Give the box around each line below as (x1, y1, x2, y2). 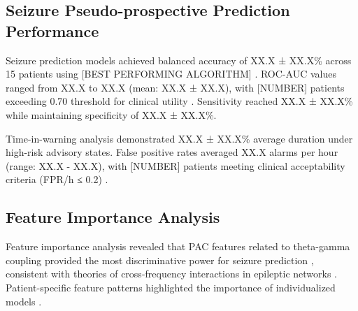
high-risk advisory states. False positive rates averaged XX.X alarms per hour (6, 145, 338, 159)
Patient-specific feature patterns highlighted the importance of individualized (6, 280, 336, 294)
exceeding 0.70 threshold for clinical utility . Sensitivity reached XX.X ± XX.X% (6, 94, 353, 108)
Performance (6, 20, 99, 41)
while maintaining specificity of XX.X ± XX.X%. (6, 107, 217, 122)
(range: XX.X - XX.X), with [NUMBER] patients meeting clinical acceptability (6, 158, 345, 173)
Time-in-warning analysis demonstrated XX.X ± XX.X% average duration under (6, 131, 353, 145)
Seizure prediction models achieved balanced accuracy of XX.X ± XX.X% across (6, 52, 352, 67)
